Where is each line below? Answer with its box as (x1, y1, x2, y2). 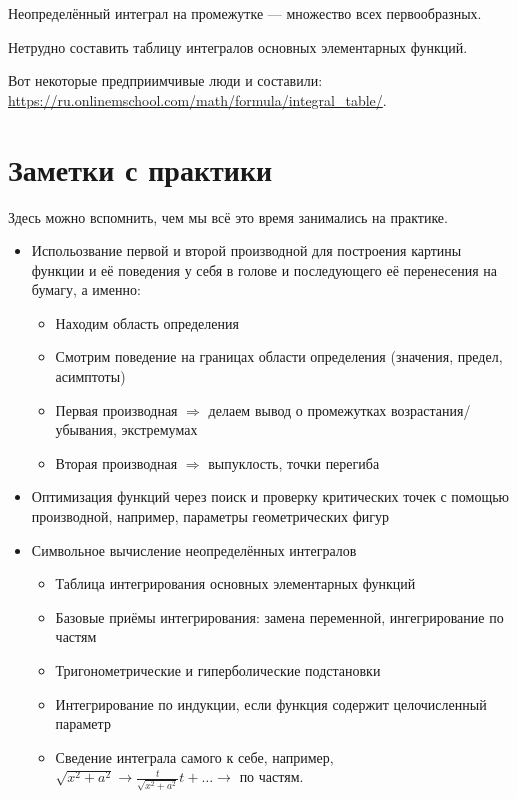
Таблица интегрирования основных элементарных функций (55, 573, 416, 594)
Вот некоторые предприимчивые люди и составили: (8, 70, 323, 91)
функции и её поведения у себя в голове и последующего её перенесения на (31, 259, 497, 280)
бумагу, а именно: (31, 279, 141, 300)
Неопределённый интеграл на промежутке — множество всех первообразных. (8, 3, 482, 23)
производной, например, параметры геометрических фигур (31, 506, 390, 527)
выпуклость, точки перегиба (208, 452, 380, 473)
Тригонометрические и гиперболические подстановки (55, 660, 381, 680)
